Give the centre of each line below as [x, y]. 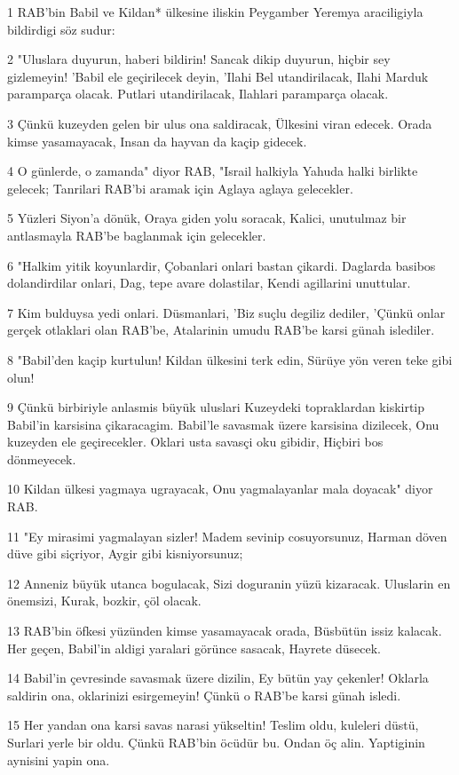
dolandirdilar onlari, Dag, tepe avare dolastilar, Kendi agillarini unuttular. [209, 283]
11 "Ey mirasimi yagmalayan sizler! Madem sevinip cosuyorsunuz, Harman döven [227, 536]
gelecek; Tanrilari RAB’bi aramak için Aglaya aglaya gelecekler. [180, 188]
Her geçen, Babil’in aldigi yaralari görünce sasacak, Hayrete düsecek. [194, 648]
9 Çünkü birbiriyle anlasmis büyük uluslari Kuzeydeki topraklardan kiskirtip [216, 407]
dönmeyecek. [42, 459]
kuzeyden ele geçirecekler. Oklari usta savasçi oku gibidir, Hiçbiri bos [195, 442]
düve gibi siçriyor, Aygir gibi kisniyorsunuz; [125, 554]
